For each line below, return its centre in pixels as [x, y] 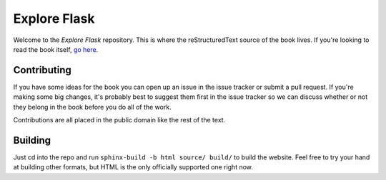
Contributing [42, 70]
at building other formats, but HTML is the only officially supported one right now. [133, 167]
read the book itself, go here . [56, 49]
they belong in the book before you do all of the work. [92, 107]
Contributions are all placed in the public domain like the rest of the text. [119, 120]
